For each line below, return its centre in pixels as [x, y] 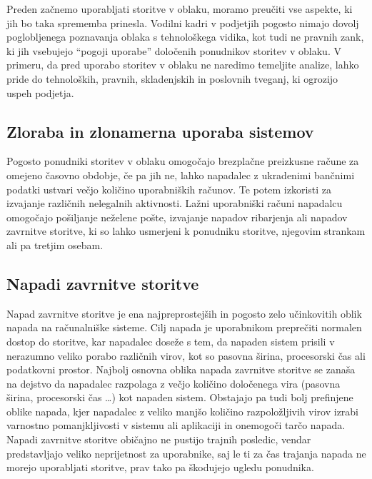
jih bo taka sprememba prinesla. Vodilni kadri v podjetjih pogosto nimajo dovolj [183, 22]
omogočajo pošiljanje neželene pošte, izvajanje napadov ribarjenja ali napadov [177, 217]
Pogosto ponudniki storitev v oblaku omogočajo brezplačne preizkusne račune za [183, 161]
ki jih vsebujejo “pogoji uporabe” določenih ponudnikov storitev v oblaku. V [174, 50]
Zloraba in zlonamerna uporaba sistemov [160, 131]
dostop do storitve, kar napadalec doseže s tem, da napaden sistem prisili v [171, 341]
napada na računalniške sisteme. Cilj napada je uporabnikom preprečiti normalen [184, 327]
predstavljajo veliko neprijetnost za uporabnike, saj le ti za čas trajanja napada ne [186, 453]
